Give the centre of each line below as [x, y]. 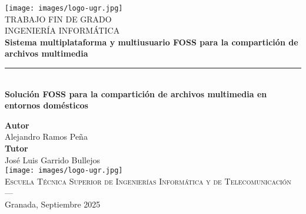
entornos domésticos [46, 105]
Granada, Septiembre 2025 [53, 204]
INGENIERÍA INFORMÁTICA [62, 30]
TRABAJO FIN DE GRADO [58, 19]
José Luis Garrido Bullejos [52, 159]
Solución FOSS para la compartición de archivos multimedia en [136, 93]
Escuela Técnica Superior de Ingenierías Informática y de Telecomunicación [148, 181]
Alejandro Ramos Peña [46, 136]
